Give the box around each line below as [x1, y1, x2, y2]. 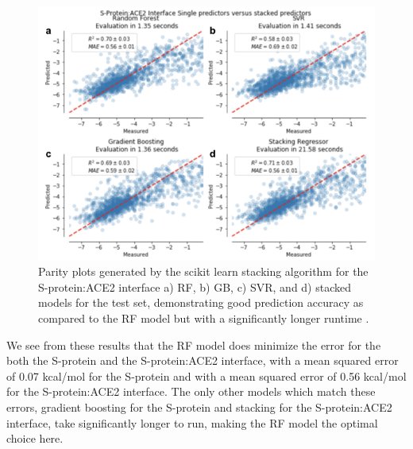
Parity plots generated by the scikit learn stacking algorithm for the [38, 263, 369, 280]
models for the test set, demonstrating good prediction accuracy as [38, 294, 364, 311]
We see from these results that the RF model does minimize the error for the [6, 336, 381, 353]
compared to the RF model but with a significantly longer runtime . [38, 310, 369, 327]
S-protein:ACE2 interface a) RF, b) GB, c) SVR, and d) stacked [38, 278, 352, 295]
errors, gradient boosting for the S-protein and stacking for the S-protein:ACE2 [6, 399, 392, 415]
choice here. [6, 430, 64, 447]
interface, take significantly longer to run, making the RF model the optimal [6, 414, 378, 431]
